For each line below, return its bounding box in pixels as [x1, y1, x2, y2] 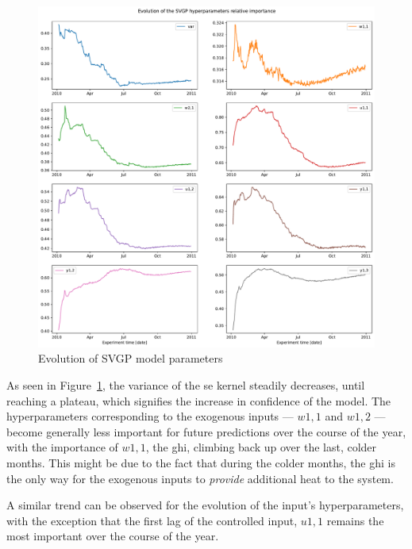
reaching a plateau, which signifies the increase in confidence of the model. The [6, 392, 391, 409]
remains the [326, 512, 384, 528]
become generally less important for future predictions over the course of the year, [6, 423, 406, 440]
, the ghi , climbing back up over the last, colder [145, 439, 377, 455]
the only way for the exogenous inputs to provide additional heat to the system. [6, 470, 394, 486]
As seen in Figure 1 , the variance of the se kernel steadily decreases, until [6, 377, 365, 394]
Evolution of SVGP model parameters [38, 350, 223, 367]
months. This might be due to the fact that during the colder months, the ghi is [6, 455, 396, 471]
